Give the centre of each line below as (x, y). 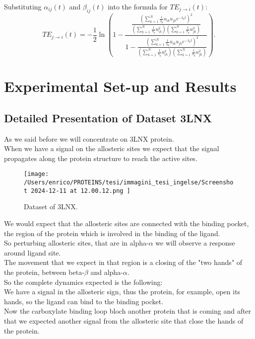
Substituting (23, 6)
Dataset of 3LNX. (51, 207)
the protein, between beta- (44, 272)
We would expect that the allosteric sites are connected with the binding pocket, (127, 223)
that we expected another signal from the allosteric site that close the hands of (124, 320)
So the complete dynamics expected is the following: (83, 282)
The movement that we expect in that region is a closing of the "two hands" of (123, 262)
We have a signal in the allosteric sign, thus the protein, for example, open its (122, 292)
